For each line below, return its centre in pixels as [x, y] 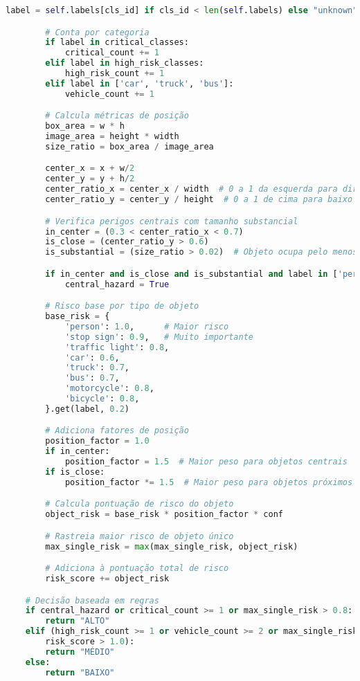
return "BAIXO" [80, 672]
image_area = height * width [112, 137]
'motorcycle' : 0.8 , [109, 389]
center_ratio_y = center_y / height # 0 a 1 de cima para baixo [199, 200]
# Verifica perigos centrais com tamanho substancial [172, 221]
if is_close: [75, 472]
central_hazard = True [117, 284]
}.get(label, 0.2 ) [87, 409]
